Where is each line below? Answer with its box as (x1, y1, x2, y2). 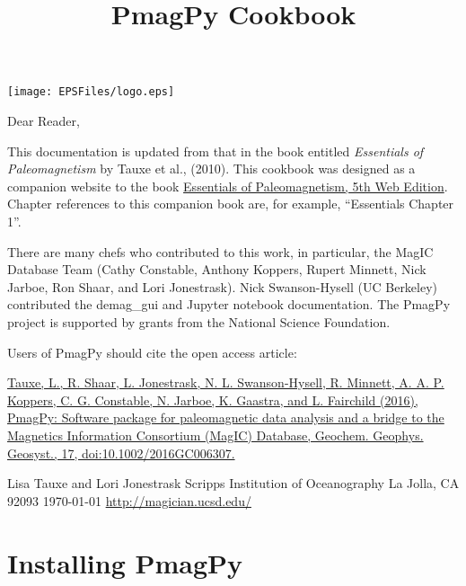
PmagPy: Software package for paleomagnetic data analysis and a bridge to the (7, 408, 444, 427)
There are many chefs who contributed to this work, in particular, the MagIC (7, 242, 434, 261)
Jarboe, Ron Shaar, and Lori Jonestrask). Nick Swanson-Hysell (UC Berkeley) (7, 277, 438, 296)
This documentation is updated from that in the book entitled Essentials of (7, 141, 424, 160)
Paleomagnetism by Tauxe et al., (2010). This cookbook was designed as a (7, 159, 416, 178)
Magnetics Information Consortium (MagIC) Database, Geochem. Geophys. (7, 425, 424, 444)
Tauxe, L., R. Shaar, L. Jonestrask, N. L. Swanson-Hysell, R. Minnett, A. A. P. (7, 373, 444, 392)
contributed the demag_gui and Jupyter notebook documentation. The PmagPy (7, 295, 451, 314)
